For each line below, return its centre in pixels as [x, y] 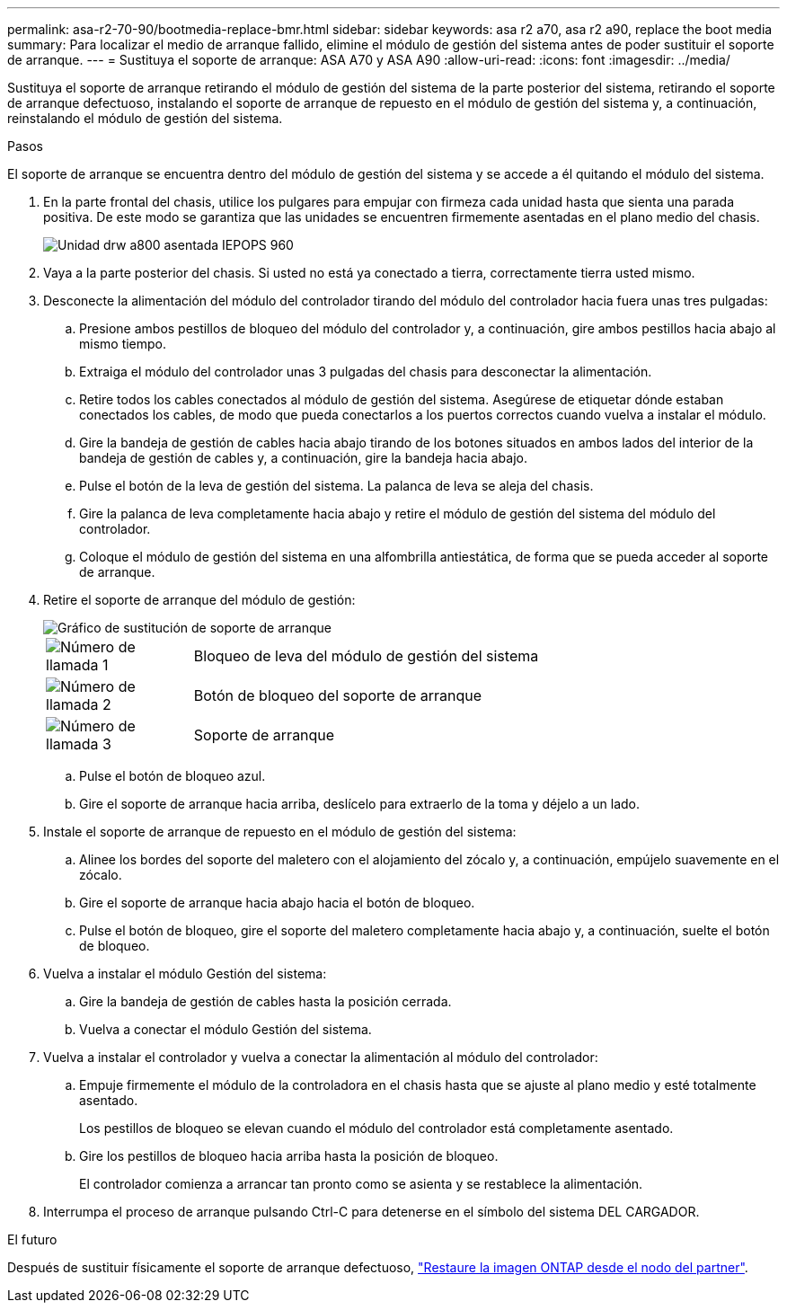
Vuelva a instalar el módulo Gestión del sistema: [185, 974]
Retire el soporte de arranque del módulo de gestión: [199, 600]
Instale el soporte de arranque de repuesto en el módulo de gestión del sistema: [280, 832]
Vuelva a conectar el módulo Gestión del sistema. [225, 1029]
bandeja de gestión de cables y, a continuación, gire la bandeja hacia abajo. [304, 458]
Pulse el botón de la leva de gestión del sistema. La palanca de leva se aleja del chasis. [336, 486]
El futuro [32, 1239]
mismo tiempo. [123, 344]
